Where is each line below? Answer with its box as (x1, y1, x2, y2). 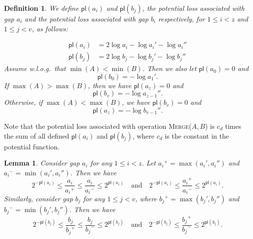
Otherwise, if (4, 97, 43, 107)
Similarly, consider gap (4, 193, 73, 203)
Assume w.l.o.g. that (4, 63, 66, 73)
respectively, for (158, 14, 205, 24)
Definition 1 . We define (4, 3, 79, 13)
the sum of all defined (4, 130, 69, 141)
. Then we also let (142, 63, 197, 73)
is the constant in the (165, 130, 229, 141)
